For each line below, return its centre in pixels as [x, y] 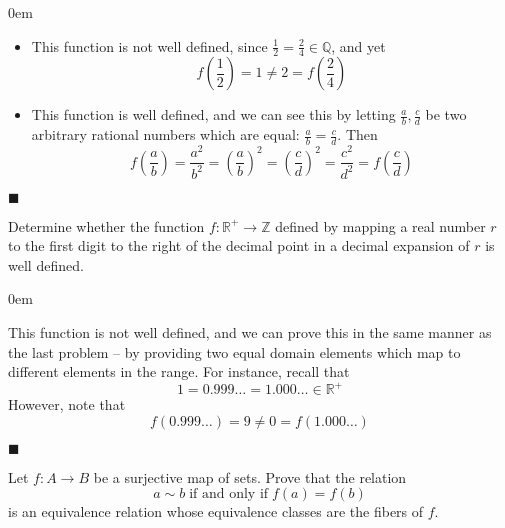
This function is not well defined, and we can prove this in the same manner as [250, 331]
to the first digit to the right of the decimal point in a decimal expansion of [239, 245]
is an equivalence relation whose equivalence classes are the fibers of [216, 511]
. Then [357, 134]
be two [446, 114]
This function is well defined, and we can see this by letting [213, 114]
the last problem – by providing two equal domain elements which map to [234, 351]
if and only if [229, 494]
